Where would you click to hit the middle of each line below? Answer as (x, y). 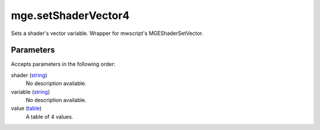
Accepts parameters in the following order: (63, 64)
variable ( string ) (31, 91)
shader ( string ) (29, 75)
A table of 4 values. (49, 116)
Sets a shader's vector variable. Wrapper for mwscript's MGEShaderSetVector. (107, 33)
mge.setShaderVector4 (70, 15)
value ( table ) (26, 108)
